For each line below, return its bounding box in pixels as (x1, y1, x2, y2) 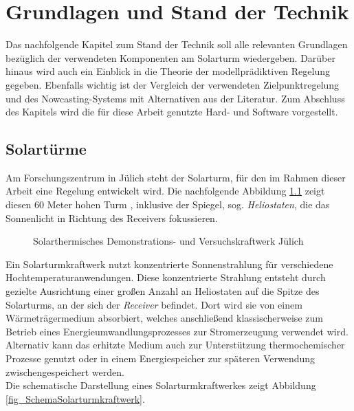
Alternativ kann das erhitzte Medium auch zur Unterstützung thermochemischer (5, 337, 345, 352)
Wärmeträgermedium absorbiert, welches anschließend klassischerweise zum (5, 311, 323, 325)
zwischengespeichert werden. (5, 364, 124, 379)
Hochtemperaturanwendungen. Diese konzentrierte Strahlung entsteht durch (5, 270, 326, 285)
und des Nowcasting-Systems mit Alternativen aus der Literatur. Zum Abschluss (5, 91, 345, 105)
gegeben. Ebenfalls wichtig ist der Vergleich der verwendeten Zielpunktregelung (5, 77, 340, 91)
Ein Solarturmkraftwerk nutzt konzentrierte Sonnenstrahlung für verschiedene (5, 256, 333, 271)
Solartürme (5, 138, 87, 159)
